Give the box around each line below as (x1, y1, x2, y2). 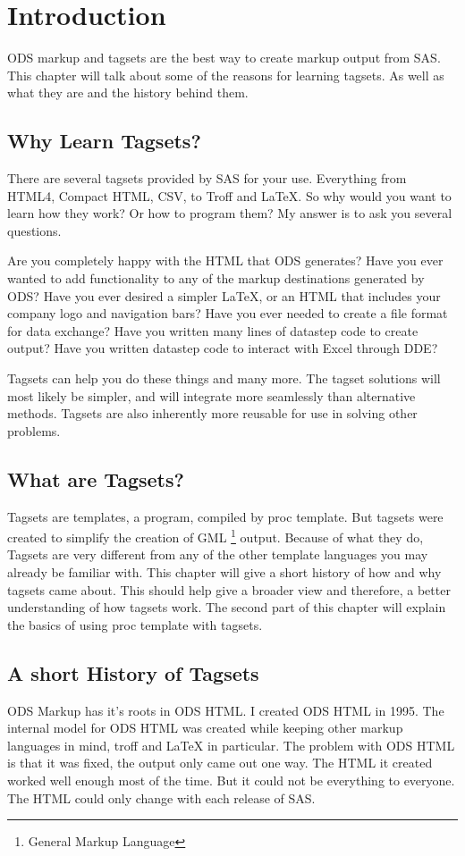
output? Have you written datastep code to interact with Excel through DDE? (7, 339, 438, 357)
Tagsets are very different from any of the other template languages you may (7, 545, 428, 564)
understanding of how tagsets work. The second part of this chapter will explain (7, 598, 446, 617)
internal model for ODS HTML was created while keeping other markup (7, 718, 403, 737)
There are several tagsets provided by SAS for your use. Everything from (7, 169, 407, 188)
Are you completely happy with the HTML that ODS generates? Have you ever (7, 251, 444, 270)
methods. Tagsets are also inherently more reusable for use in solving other (7, 404, 418, 423)
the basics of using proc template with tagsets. (7, 615, 263, 634)
